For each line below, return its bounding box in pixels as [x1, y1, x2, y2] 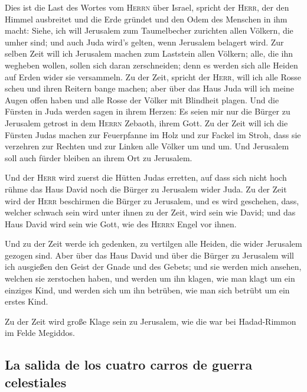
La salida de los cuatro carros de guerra [5, 355, 253, 374]
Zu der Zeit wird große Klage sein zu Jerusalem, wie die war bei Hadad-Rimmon [5, 315, 296, 327]
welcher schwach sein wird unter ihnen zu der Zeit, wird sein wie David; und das [5, 206, 296, 218]
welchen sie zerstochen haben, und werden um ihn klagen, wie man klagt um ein [5, 272, 295, 285]
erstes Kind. [5, 295, 48, 308]
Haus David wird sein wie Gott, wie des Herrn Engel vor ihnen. [5, 217, 237, 230]
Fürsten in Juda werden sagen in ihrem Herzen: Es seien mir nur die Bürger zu [5, 105, 290, 117]
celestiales [5, 373, 67, 391]
